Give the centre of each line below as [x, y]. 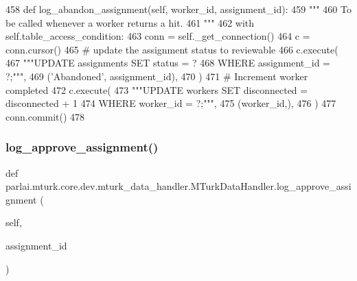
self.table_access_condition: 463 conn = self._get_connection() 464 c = [158, 36]
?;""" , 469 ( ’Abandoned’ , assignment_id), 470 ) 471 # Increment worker [157, 76]
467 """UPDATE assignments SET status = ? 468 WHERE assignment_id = [168, 63]
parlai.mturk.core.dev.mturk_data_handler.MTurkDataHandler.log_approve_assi [178, 186]
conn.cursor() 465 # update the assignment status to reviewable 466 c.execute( [172, 49]
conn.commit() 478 [45, 116]
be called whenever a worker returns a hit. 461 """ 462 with [130, 22]
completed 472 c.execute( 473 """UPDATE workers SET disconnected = [157, 89]
